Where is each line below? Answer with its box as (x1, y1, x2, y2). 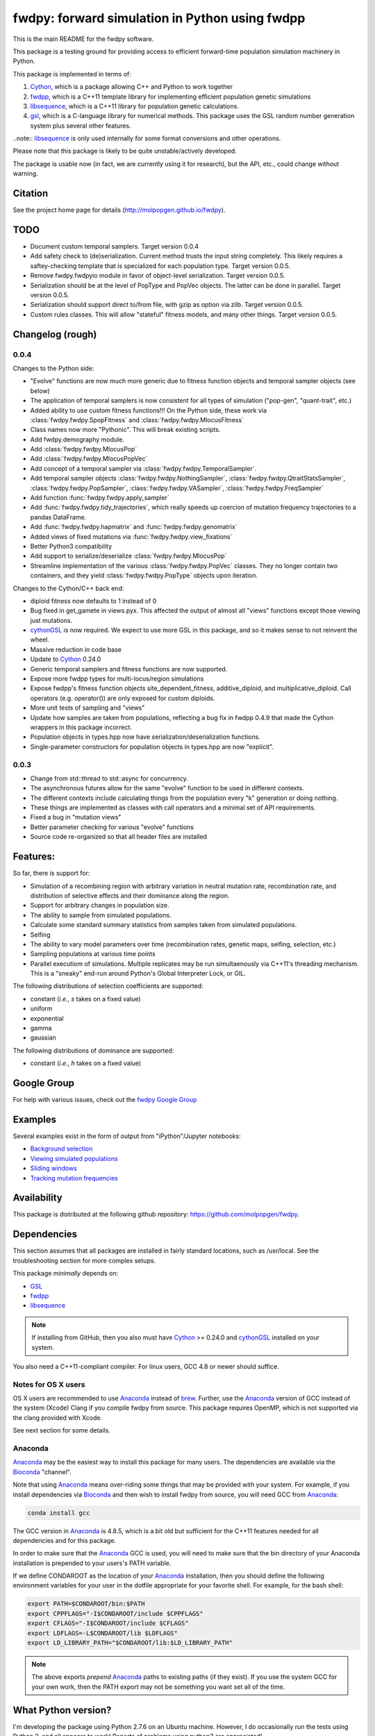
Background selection (30, 1144, 93, 1153)
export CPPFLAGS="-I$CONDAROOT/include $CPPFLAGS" (27, 1610, 204, 1617)
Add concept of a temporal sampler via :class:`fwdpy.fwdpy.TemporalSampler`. (30, 464, 257, 472)
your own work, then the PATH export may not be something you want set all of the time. (31, 1683, 285, 1691)
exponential (30, 1014, 64, 1022)
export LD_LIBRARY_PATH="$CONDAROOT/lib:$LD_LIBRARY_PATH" (27, 1639, 233, 1646)
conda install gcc (27, 1509, 90, 1517)
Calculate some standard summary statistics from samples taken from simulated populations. (30, 921, 297, 929)
